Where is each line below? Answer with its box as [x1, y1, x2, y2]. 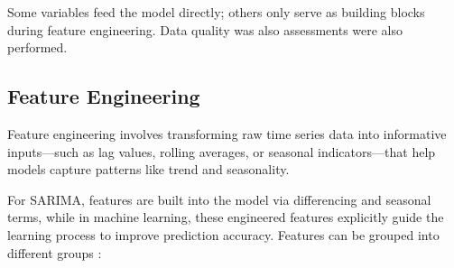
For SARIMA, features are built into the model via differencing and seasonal [7, 189, 431, 208]
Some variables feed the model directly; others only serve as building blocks [7, 3, 425, 21]
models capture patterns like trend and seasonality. [7, 160, 290, 179]
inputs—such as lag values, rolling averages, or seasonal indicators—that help [7, 142, 436, 161]
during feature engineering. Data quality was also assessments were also [7, 20, 403, 39]
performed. [7, 38, 68, 57]
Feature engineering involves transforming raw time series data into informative [7, 124, 447, 143]
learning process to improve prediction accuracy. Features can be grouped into [7, 225, 440, 244]
